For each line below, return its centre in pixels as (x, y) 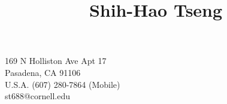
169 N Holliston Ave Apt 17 (56, 61)
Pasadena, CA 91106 (43, 72)
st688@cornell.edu (38, 96)
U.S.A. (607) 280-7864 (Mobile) (63, 84)
